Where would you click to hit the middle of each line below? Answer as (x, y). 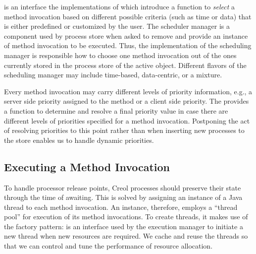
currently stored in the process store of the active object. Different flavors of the (125, 65)
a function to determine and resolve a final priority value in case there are (116, 110)
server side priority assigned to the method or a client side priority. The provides (127, 101)
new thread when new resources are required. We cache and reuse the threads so (126, 236)
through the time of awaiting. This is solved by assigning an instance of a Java (123, 197)
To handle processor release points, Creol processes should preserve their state (123, 187)
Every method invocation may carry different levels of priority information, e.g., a (128, 91)
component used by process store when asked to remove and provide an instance (126, 35)
